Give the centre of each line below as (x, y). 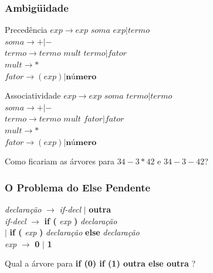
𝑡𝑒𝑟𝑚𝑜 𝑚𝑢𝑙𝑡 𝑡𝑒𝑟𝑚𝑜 (72, 54)
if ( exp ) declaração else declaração (75, 232)
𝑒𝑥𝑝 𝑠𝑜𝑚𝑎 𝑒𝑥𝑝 (101, 31)
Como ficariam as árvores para (60, 161)
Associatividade (33, 95)
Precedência (26, 30)
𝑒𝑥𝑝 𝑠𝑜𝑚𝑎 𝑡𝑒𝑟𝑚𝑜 (119, 97)
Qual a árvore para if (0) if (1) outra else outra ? (100, 263)
